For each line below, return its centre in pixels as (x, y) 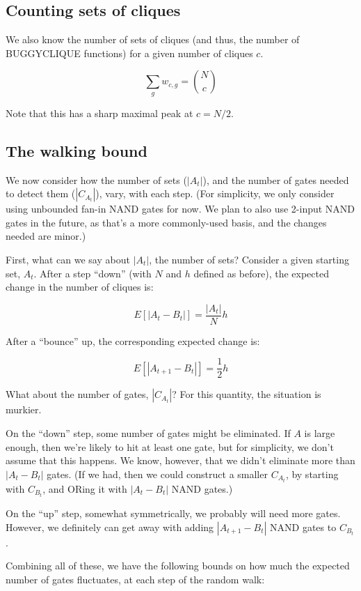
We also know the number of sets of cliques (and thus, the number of (153, 39)
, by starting (312, 474)
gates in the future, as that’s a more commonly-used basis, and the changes (166, 222)
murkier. (24, 409)
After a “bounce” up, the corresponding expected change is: (133, 340)
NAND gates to (303, 527)
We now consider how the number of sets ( (96, 179)
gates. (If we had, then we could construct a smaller (157, 474)
